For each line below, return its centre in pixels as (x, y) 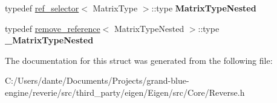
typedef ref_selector (42, 8)
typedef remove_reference (53, 28)
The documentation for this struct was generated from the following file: (139, 60)
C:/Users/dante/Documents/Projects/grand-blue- (97, 80)
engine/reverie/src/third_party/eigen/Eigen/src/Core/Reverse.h (125, 92)
